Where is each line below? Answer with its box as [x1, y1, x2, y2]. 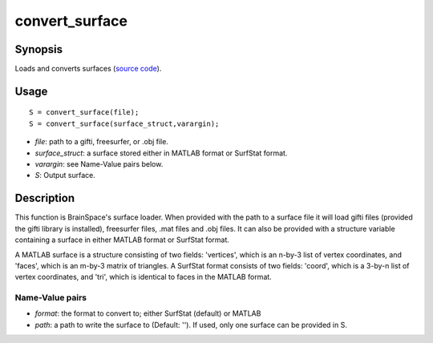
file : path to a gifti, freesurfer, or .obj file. [34, 137, 168, 147]
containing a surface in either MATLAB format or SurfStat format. [14, 235, 230, 244]
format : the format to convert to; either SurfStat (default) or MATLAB [34, 309, 261, 318]
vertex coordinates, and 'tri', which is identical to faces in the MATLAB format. [14, 272, 272, 282]
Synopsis [14, 42, 63, 56]
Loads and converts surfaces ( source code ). [14, 64, 162, 74]
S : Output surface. [34, 171, 96, 180]
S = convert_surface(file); [29, 108, 140, 117]
